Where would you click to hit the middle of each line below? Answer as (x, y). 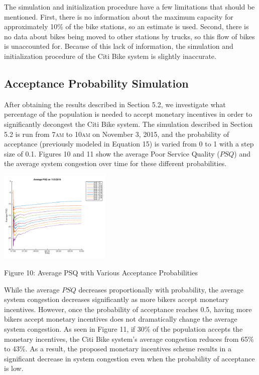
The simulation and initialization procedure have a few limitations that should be (129, 7)
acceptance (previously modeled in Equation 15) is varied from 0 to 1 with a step (129, 144)
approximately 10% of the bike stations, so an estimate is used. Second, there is (126, 26)
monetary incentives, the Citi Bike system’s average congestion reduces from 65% (129, 339)
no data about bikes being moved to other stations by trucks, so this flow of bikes (129, 36)
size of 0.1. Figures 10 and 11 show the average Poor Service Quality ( (112, 153)
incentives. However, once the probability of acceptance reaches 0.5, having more (128, 309)
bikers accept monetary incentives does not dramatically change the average (121, 319)
